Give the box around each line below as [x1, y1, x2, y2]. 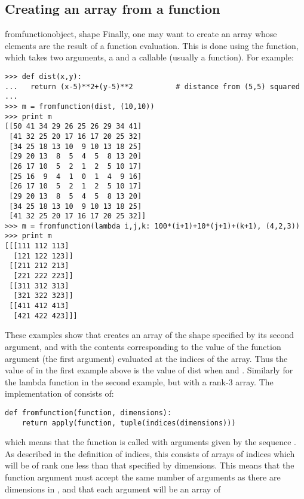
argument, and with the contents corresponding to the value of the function [5, 340, 281, 352]
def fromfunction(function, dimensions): [5, 408, 172, 417]
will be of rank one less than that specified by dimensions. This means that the [5, 459, 294, 471]
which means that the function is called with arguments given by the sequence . [5, 436, 296, 448]
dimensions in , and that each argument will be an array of [5, 482, 221, 495]
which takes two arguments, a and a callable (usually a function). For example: [5, 51, 294, 63]
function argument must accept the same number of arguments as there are [5, 471, 281, 483]
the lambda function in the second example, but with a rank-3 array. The [5, 375, 274, 388]
